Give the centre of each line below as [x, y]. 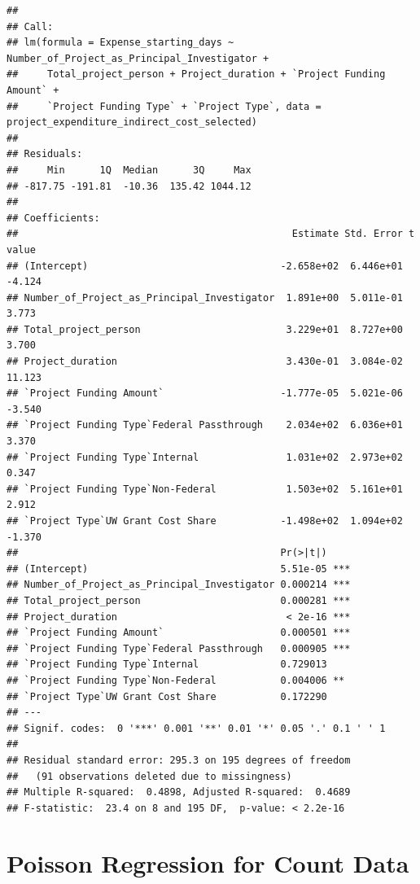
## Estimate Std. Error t [211, 234]
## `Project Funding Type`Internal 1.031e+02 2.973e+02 [205, 457]
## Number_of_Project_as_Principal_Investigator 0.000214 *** [179, 585]
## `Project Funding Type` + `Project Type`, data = [164, 106]
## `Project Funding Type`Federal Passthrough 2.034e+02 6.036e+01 [205, 425]
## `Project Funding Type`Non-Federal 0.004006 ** [176, 680]
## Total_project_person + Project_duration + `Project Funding [196, 74]
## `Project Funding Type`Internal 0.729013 [167, 665]
